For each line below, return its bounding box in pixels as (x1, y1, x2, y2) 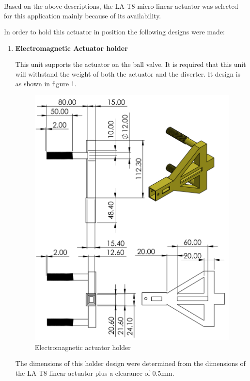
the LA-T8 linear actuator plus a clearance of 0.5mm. (15, 367, 174, 378)
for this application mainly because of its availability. (4, 10, 161, 20)
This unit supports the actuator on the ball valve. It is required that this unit (15, 59, 246, 69)
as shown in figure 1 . (15, 78, 77, 88)
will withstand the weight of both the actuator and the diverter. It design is (15, 68, 241, 79)
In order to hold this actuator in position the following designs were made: (4, 27, 225, 37)
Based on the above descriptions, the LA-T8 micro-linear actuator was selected (4, 1, 238, 11)
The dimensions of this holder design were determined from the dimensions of (15, 358, 246, 368)
